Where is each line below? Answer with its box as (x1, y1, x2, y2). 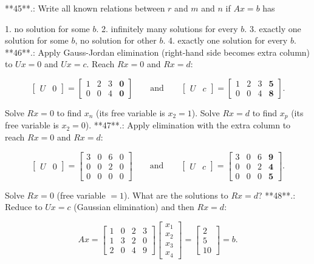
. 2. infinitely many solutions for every (96, 22, 238, 35)
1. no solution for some (5, 22, 90, 35)
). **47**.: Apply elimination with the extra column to (85, 119, 291, 131)
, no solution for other (75, 34, 157, 47)
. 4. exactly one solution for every (163, 34, 288, 47)
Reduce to (5, 200, 43, 213)
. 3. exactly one (244, 22, 301, 35)
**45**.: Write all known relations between (5, 2, 165, 14)
